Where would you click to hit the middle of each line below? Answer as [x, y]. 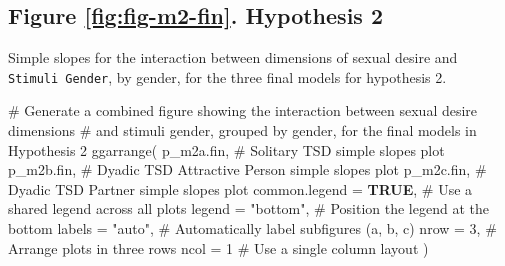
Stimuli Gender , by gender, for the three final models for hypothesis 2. [227, 76]
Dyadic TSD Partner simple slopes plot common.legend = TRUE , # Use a [240, 188]
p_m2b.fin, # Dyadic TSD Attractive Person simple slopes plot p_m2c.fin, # [247, 169]
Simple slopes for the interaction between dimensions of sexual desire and [233, 57]
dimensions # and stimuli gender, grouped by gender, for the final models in [242, 130]
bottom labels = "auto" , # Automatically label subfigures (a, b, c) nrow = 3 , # [252, 228]
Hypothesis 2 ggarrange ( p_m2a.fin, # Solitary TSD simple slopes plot [226, 149]
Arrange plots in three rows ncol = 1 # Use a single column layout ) [218, 247]
